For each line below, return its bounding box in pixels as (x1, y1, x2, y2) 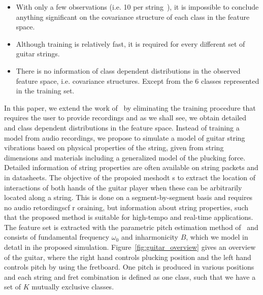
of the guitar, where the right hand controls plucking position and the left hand (4, 251, 251, 262)
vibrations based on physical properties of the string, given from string (4, 142, 224, 153)
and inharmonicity (121, 232, 178, 242)
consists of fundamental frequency (4, 232, 110, 242)
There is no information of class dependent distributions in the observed (16, 65, 241, 76)
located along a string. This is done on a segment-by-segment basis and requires (4, 192, 253, 203)
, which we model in (186, 232, 248, 242)
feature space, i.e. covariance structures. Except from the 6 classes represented (16, 75, 259, 86)
